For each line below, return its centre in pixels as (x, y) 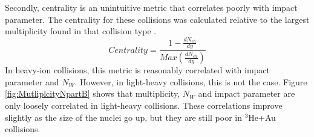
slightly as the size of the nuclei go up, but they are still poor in (123, 117)
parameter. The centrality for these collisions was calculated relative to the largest (157, 19)
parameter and (32, 81)
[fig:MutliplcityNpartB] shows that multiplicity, (93, 93)
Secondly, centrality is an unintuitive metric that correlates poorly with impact (151, 7)
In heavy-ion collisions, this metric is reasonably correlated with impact (138, 70)
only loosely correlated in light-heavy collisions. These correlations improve (144, 105)
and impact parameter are (247, 93)
